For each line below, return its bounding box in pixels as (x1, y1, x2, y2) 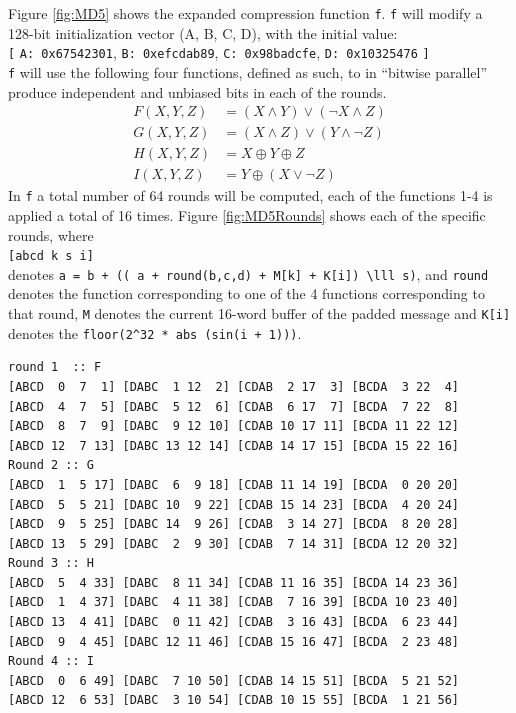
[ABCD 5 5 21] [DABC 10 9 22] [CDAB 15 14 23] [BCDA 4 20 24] (8, 497, 460, 512)
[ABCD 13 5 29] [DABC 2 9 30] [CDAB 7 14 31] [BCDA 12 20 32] (8, 536, 460, 551)
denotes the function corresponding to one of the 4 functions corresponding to (8, 283, 485, 304)
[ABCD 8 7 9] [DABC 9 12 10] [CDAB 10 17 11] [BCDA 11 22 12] (8, 419, 460, 434)
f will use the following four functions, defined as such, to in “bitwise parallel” (8, 61, 487, 82)
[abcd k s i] (8, 249, 94, 264)
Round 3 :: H (8, 556, 94, 571)
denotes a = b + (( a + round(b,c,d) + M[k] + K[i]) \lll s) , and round (8, 263, 489, 284)
